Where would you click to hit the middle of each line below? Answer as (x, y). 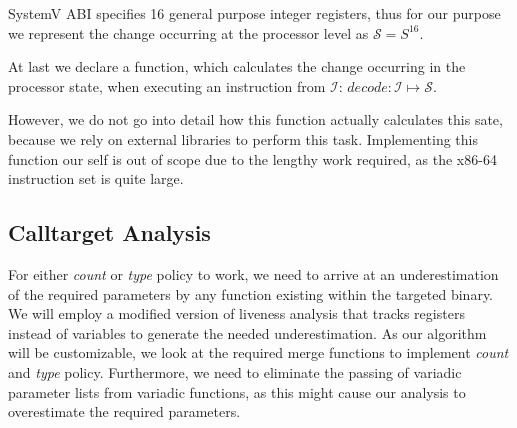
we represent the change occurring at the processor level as (188, 32)
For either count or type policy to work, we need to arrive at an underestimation (253, 273)
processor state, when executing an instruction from (167, 85)
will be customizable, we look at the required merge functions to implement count (258, 352)
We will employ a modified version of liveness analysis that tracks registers (236, 313)
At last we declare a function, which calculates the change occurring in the (237, 66)
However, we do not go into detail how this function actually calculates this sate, (255, 119)
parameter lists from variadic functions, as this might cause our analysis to (237, 391)
